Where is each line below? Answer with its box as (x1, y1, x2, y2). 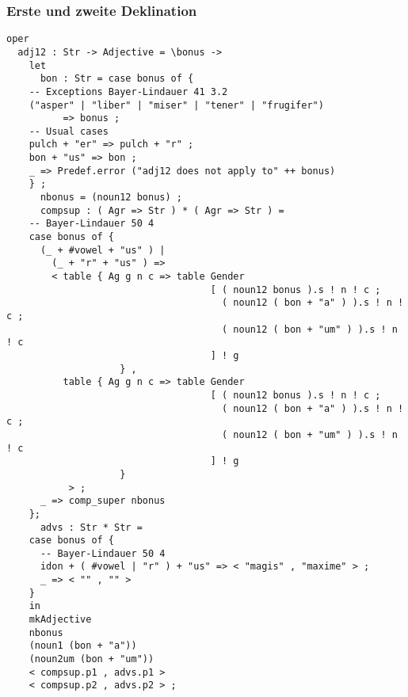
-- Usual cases (29, 125, 109, 137)
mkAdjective (29, 614, 92, 626)
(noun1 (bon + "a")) (29, 640, 137, 652)
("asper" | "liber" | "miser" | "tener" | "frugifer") (29, 99, 324, 111)
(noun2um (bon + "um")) (29, 653, 154, 665)
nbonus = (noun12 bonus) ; (40, 192, 182, 204)
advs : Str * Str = (40, 521, 143, 533)
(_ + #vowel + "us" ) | (40, 244, 166, 256)
